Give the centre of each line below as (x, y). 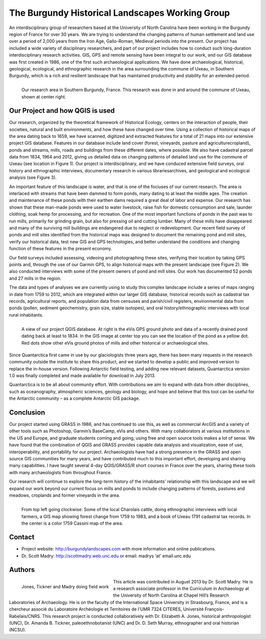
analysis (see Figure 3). (33, 178)
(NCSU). (18, 630)
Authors (22, 570)
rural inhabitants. (26, 315)
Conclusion (27, 413)
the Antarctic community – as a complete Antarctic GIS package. (75, 398)
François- (215, 609)
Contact (22, 537)
